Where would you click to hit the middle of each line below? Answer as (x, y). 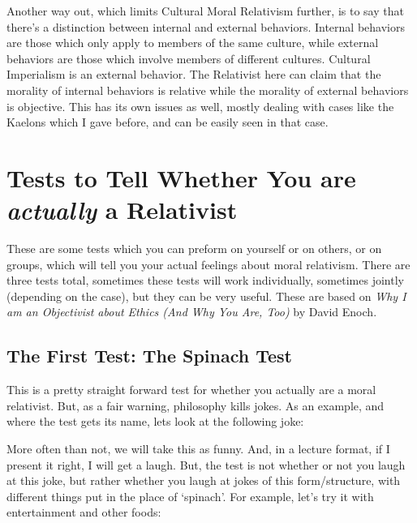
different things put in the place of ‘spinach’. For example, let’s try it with (190, 496)
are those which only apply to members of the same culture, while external (193, 43)
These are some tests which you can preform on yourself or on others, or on (194, 249)
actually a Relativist (122, 210)
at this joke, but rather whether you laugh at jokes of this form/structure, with (204, 480)
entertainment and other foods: (84, 512)
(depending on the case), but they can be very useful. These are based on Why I (206, 296)
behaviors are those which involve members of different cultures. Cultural (189, 58)
